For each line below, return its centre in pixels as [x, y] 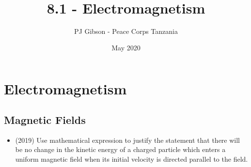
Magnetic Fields [45, 119]
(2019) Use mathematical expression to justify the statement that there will [127, 140]
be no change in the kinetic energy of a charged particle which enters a [120, 149]
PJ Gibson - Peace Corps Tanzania [126, 31]
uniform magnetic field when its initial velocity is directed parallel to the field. [132, 159]
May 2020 [126, 47]
